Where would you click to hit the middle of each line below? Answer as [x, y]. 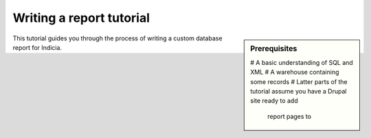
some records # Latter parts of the [299, 81]
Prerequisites [274, 49]
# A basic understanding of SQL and [302, 62]
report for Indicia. [37, 47]
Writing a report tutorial [81, 18]
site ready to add [274, 101]
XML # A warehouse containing [295, 72]
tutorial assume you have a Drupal [299, 91]
